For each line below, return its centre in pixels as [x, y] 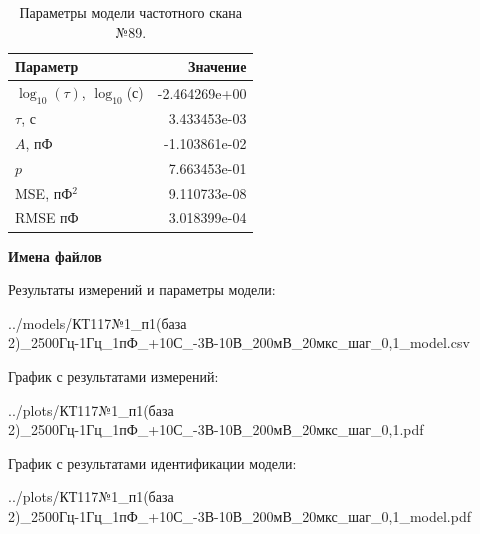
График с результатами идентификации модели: [152, 462]
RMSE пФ [47, 217]
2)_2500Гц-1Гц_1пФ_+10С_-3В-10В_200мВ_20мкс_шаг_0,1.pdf [216, 429]
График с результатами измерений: [113, 375]
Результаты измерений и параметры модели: [142, 289]
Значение [217, 66]
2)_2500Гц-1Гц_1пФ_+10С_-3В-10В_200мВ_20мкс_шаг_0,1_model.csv [239, 342]
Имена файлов [55, 255]
